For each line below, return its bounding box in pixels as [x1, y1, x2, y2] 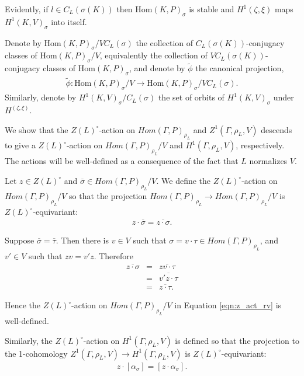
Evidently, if [5, 3, 49, 15]
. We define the [156, 174, 211, 186]
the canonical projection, [195, 62, 284, 74]
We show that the [5, 123, 68, 135]
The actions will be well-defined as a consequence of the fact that [5, 155, 239, 167]
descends [261, 123, 292, 135]
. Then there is [56, 234, 109, 246]
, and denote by [129, 62, 185, 74]
